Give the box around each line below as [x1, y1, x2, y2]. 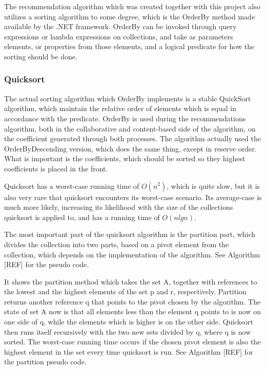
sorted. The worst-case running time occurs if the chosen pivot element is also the [4, 336, 261, 347]
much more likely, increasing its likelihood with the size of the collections [4, 202, 233, 212]
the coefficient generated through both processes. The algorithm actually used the [4, 133, 261, 144]
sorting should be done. [4, 51, 77, 61]
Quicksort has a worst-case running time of [4, 180, 139, 191]
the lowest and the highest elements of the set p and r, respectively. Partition [4, 286, 247, 297]
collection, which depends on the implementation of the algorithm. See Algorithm [4, 249, 260, 259]
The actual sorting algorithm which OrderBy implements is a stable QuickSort [4, 93, 251, 103]
